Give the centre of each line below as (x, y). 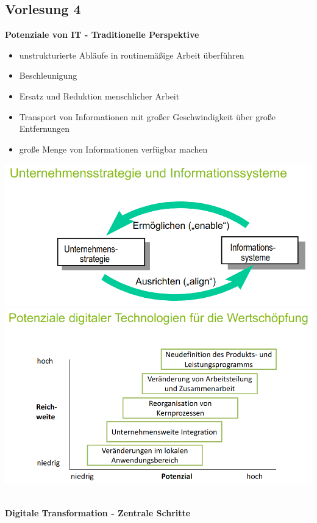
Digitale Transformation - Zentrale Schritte (98, 512)
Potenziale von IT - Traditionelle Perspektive (102, 34)
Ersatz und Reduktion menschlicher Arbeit (99, 96)
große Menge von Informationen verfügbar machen (113, 149)
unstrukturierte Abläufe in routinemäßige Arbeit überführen (132, 55)
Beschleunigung (48, 75)
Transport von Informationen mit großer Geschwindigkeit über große (147, 116)
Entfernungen (45, 128)
